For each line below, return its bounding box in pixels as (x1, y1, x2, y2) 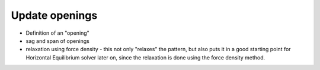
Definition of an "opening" (25, 29, 90, 36)
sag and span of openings (25, 37, 90, 44)
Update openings (11, 9, 98, 22)
